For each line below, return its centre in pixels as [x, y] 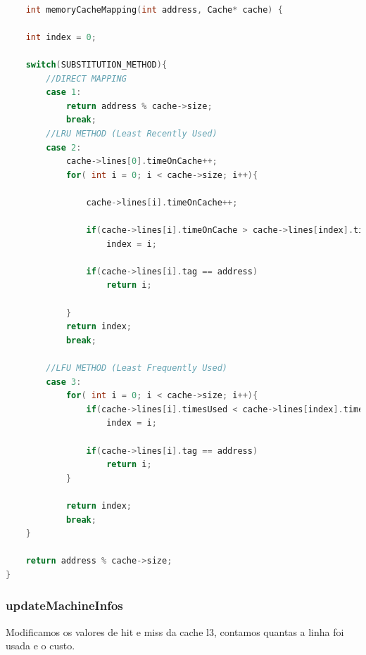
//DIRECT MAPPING [86, 78]
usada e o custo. [40, 646]
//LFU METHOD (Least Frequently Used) [137, 368]
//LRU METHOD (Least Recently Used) [132, 133]
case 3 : [64, 382]
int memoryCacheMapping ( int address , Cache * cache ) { [154, 9]
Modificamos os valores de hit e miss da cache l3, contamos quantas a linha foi [175, 631]
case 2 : [64, 147]
